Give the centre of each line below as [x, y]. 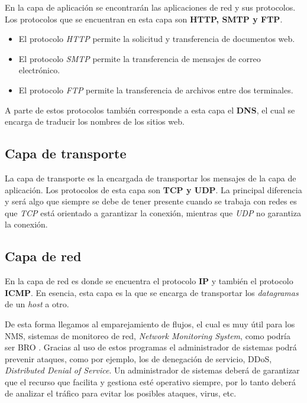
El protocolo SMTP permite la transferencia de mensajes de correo [140, 58]
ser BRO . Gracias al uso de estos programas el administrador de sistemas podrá [151, 347]
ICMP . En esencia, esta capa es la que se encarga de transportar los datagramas [152, 292]
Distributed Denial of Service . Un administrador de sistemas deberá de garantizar [152, 370]
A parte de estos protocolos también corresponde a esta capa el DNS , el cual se [150, 110]
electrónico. [39, 70]
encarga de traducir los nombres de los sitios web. [95, 121]
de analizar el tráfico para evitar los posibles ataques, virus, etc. [121, 393]
